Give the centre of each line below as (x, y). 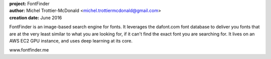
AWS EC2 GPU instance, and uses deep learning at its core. (71, 40)
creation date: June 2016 (36, 17)
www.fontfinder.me (29, 50)
